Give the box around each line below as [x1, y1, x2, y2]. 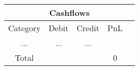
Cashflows [49, 7, 90, 18]
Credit [76, 22, 100, 34]
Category [8, 22, 41, 34]
